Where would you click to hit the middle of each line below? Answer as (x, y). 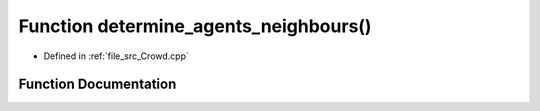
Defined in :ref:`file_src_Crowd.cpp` (116, 56)
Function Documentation (97, 84)
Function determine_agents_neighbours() (195, 26)
